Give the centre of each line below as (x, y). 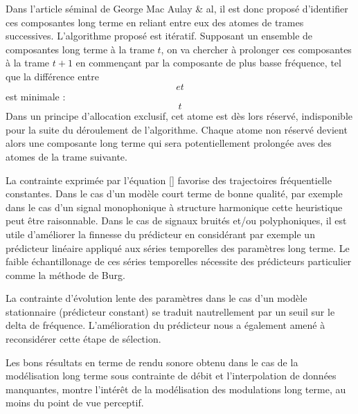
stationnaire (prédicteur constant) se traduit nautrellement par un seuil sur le (170, 311)
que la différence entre (53, 76)
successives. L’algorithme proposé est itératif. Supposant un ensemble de (159, 36)
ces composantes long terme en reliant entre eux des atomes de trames (155, 22)
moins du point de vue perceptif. (75, 403)
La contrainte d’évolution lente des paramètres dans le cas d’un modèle (156, 298)
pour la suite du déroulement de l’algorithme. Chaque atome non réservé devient (177, 129)
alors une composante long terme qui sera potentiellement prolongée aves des (169, 143)
